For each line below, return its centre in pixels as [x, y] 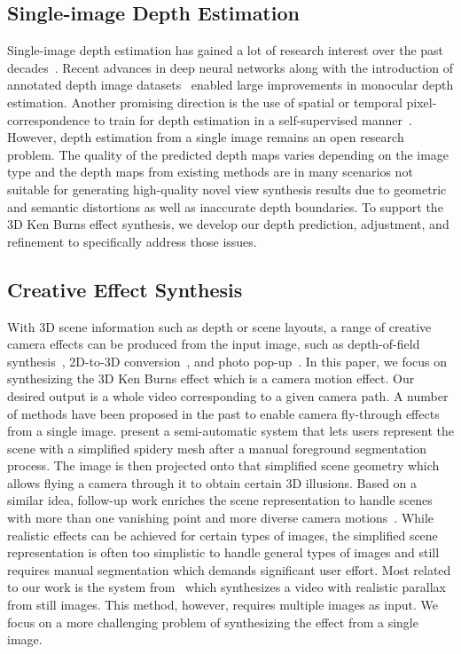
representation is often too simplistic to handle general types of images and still [223, 552]
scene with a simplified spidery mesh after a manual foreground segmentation [217, 448]
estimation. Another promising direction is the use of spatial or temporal [205, 102]
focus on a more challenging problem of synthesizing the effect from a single [213, 622]
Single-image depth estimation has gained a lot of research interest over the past [226, 50]
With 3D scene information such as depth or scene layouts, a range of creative [219, 326]
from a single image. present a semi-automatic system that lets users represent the [231, 431]
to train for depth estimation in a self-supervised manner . [253, 119]
